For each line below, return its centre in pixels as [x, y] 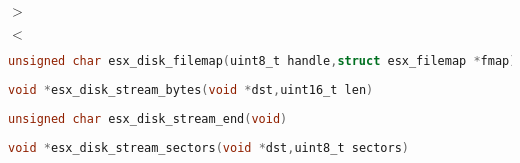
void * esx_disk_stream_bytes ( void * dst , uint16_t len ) [191, 89]
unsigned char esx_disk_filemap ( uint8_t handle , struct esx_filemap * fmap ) [262, 61]
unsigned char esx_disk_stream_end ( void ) [148, 118]
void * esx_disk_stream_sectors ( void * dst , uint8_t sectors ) [209, 147]
